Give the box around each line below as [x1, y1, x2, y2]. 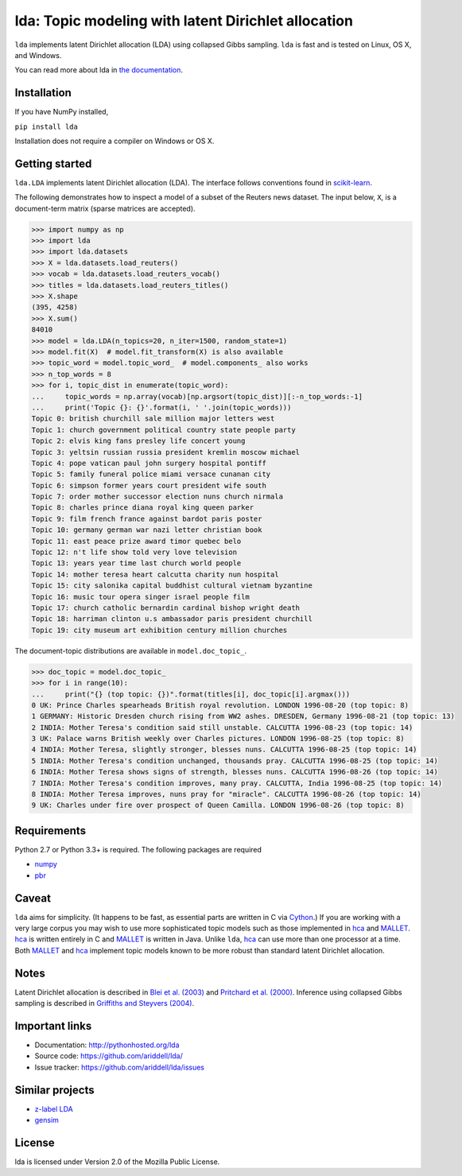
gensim [34, 1116, 60, 1125]
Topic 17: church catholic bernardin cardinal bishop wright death [31, 603, 301, 612]
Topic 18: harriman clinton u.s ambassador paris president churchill [31, 615, 313, 623]
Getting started [14, 157, 92, 170]
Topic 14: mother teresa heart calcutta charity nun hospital [31, 569, 279, 579]
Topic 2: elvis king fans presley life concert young [31, 437, 246, 445]
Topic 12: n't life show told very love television [31, 548, 238, 557]
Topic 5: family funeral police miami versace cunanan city [31, 470, 271, 479]
